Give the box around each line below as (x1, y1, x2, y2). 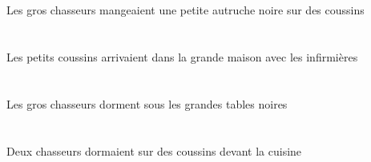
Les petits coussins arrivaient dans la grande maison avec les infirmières (6, 48, 358, 65)
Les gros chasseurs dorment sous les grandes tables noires (6, 95, 288, 112)
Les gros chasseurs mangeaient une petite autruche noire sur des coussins (6, 2, 365, 18)
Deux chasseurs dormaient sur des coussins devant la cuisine (6, 142, 302, 159)
